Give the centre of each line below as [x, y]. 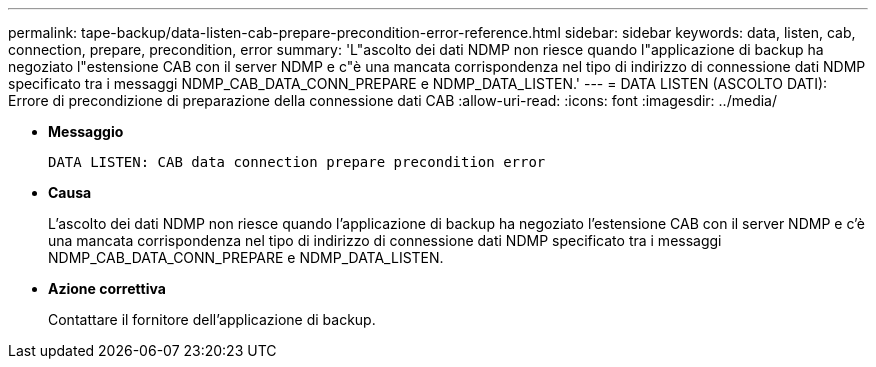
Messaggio [86, 131]
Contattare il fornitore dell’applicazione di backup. [212, 319]
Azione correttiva [107, 288]
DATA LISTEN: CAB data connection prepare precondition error [297, 162]
